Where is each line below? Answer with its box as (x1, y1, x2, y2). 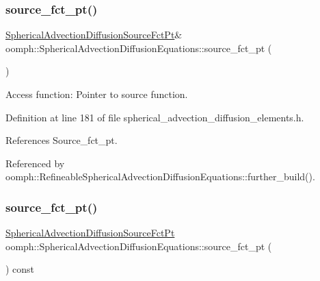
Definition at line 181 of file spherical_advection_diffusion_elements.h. (5, 110, 304, 124)
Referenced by (5, 156, 65, 170)
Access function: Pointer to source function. (5, 87, 188, 101)
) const (5, 262, 35, 276)
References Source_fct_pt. (5, 133, 118, 147)
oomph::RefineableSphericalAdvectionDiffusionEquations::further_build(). (5, 169, 315, 184)
